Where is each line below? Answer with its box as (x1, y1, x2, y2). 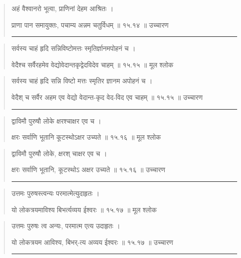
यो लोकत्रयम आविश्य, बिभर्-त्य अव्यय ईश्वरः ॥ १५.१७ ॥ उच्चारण (11, 237, 173, 247)
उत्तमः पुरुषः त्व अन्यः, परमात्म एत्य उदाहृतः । (11, 221, 120, 231)
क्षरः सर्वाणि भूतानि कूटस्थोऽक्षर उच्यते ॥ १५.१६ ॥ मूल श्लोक (11, 132, 161, 142)
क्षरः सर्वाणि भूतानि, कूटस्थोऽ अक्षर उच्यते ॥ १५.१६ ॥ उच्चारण (11, 164, 165, 175)
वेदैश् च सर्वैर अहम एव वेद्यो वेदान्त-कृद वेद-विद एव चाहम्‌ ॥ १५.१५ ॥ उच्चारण (11, 92, 203, 102)
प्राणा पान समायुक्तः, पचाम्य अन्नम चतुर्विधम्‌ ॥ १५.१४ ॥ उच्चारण (11, 19, 169, 30)
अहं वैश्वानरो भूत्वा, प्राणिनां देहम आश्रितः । (11, 3, 114, 13)
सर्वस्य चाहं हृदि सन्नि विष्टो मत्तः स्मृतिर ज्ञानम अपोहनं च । (11, 76, 153, 86)
